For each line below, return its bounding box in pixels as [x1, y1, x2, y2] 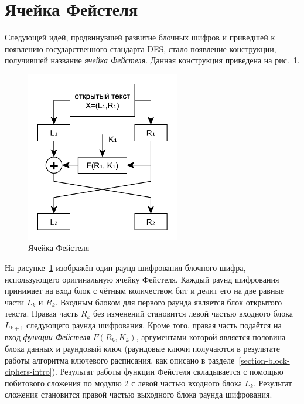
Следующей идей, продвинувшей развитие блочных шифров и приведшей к [5, 31, 275, 43]
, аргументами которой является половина [136, 331, 286, 343]
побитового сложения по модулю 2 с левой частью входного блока [5, 376, 242, 389]
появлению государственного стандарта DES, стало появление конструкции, [5, 42, 276, 55]
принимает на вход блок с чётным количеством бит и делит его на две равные [5, 284, 284, 297]
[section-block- [238, 354, 290, 366]
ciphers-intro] [5, 365, 52, 378]
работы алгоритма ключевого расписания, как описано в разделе [5, 354, 235, 366]
